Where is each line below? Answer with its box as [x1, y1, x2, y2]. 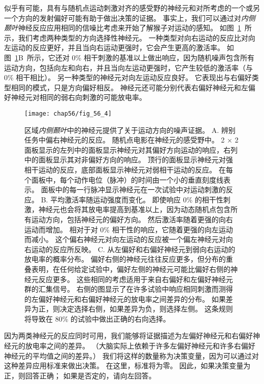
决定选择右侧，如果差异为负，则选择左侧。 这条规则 [59, 303, 233, 314]
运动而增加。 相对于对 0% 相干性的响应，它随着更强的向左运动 [24, 224, 233, 234]
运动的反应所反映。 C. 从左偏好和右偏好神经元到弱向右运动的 [31, 243, 236, 254]
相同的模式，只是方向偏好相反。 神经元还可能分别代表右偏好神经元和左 [11, 82, 248, 92]
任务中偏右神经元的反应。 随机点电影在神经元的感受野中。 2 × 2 [24, 134, 239, 145]
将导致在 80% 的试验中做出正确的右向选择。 [24, 313, 170, 324]
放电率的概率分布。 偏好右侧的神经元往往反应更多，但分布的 [24, 254, 226, 264]
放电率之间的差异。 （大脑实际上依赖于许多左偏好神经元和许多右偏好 [25, 340, 255, 351]
